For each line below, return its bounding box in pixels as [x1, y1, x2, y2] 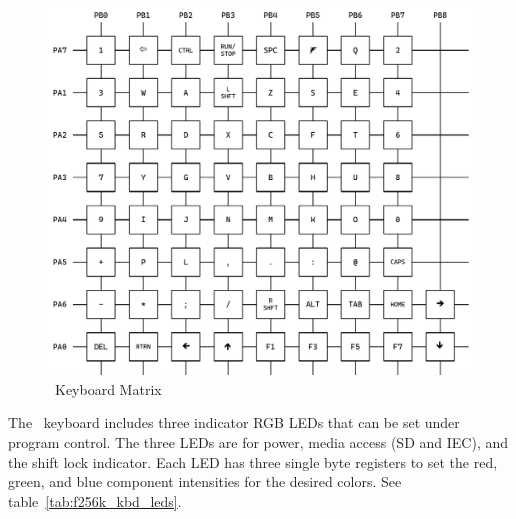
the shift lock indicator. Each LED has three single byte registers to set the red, [8, 451, 498, 472]
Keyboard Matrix [54, 378, 162, 399]
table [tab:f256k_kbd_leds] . [8, 490, 182, 511]
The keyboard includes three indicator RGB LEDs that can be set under [8, 412, 460, 433]
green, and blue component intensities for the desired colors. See [8, 471, 402, 492]
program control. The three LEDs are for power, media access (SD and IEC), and [8, 432, 509, 453]
